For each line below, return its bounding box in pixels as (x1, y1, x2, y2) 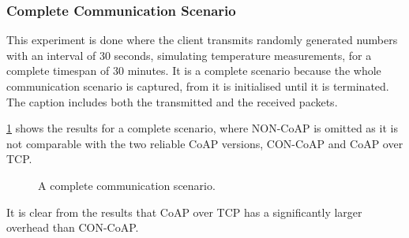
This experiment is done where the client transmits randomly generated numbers (6, 32, 398, 48)
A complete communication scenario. (38, 177, 216, 193)
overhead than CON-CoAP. (6, 219, 139, 236)
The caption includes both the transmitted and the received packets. (6, 93, 338, 110)
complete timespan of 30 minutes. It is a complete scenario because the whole (6, 62, 381, 79)
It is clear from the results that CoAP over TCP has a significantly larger (6, 203, 362, 220)
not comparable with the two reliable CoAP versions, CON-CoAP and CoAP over (6, 135, 403, 151)
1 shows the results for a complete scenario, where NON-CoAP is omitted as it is (6, 120, 398, 136)
